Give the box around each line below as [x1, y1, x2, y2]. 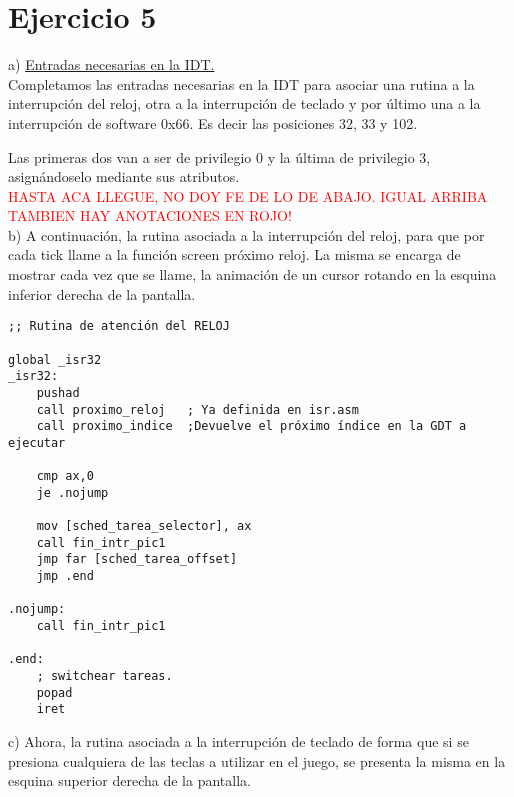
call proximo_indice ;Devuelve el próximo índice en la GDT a [36, 419, 467, 434]
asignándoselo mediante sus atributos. [8, 166, 240, 187]
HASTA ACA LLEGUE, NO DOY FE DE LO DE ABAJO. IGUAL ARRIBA [8, 185, 488, 206]
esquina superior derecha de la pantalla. [8, 770, 251, 791]
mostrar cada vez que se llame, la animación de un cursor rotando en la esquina [8, 264, 497, 285]
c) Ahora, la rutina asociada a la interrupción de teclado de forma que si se [8, 731, 469, 751]
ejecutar [8, 435, 66, 450]
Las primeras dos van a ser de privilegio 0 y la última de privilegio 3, [8, 146, 431, 167]
